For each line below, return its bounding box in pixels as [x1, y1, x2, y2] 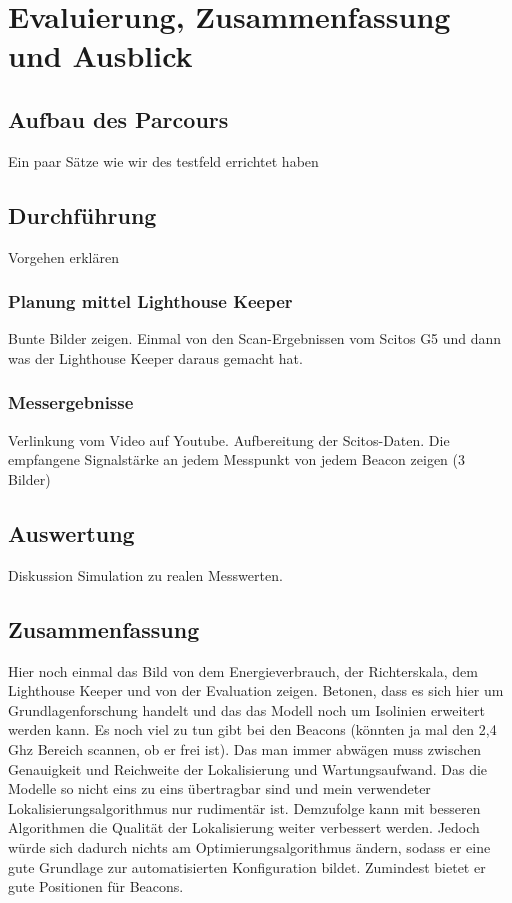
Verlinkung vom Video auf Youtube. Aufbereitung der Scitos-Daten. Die [8, 429, 450, 450]
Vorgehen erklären [8, 246, 119, 267]
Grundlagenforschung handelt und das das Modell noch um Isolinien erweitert [8, 699, 486, 720]
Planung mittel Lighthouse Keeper [8, 289, 293, 314]
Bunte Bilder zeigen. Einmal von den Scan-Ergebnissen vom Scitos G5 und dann [8, 328, 502, 349]
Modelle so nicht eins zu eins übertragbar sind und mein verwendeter [8, 778, 431, 799]
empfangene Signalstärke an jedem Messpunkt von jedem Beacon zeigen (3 [8, 449, 465, 470]
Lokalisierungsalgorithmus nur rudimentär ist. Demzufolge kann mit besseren [8, 797, 481, 818]
